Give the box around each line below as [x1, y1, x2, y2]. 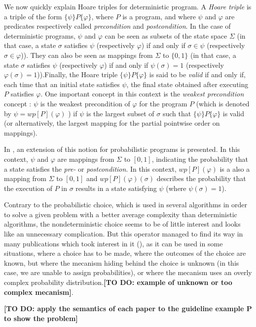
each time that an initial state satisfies [4, 79, 120, 89]
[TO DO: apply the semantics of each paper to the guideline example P [4, 303, 252, 314]
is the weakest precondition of [40, 98, 130, 108]
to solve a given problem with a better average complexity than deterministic [4, 209, 237, 219]
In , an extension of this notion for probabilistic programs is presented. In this [4, 144, 240, 154]
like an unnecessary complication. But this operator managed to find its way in [4, 229, 243, 239]
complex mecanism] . [4, 286, 73, 297]
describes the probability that [156, 173, 246, 184]
